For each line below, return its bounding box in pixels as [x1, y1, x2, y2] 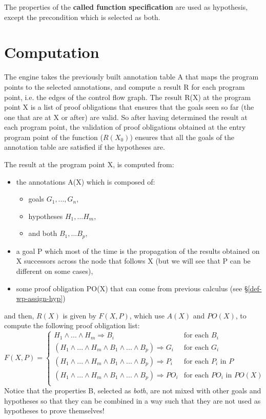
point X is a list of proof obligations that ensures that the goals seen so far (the [4, 102, 254, 112]
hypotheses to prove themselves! [4, 405, 105, 416]
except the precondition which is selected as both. [4, 11, 160, 22]
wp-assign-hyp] [16, 293, 63, 304]
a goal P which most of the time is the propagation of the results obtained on [16, 245, 260, 256]
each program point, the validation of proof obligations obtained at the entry [4, 122, 246, 132]
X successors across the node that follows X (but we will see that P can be [16, 255, 251, 266]
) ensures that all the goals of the [130, 131, 235, 142]
